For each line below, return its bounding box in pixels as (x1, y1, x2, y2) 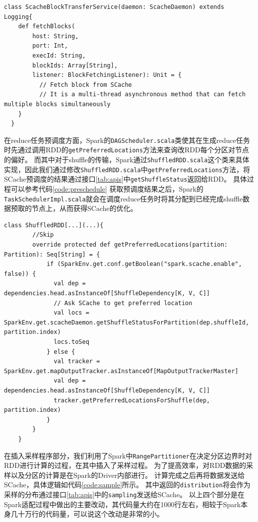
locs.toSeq (54, 338, 89, 345)
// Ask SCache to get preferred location (54, 299, 193, 307)
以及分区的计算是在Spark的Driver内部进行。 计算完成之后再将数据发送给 (10, 469, 245, 480)
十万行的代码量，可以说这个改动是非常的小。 (17, 509, 164, 519)
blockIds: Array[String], (32, 62, 118, 69)
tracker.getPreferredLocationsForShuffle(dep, (54, 396, 210, 404)
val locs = (54, 309, 89, 317)
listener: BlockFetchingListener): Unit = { (32, 71, 182, 79)
